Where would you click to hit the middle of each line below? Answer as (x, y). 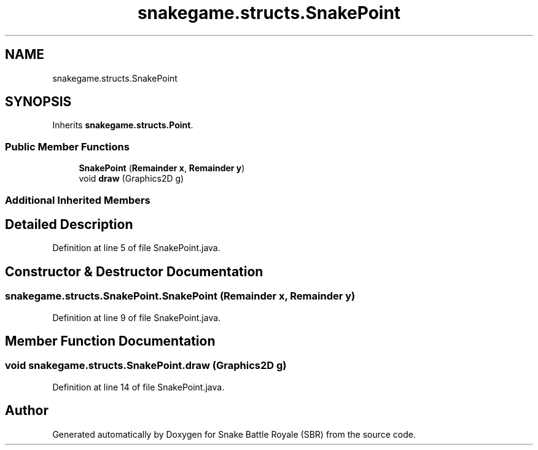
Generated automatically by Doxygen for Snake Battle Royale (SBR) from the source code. (234, 434)
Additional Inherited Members (78, 200)
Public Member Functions (67, 146)
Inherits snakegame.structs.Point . (123, 125)
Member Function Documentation (110, 341)
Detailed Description (69, 224)
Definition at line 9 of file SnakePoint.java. (137, 317)
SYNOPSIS (38, 102)
